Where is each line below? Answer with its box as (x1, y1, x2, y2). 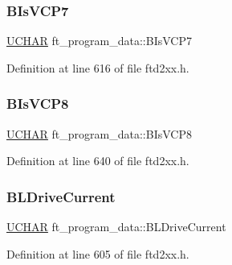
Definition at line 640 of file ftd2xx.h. (6, 152, 189, 169)
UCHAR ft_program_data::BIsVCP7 (6, 32, 192, 49)
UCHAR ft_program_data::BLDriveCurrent (6, 218, 226, 235)
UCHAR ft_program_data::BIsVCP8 (6, 125, 192, 142)
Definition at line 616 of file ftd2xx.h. (6, 59, 189, 76)
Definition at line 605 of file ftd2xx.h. (6, 245, 189, 262)
